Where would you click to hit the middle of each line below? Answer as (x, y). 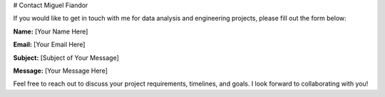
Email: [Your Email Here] (49, 45)
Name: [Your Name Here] (51, 31)
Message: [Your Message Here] (61, 71)
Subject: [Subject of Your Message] (66, 58)
